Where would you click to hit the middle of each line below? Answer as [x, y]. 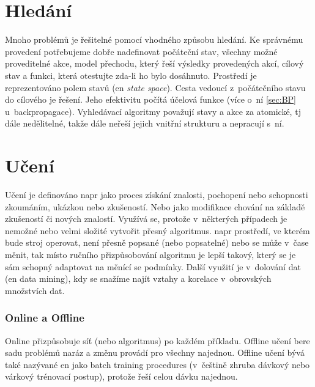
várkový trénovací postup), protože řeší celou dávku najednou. [121, 376]
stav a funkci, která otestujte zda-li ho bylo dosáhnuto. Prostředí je [131, 75]
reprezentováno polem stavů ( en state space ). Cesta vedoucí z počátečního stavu [155, 87]
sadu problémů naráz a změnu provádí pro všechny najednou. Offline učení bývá [155, 352]
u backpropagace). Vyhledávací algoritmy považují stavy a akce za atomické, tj [153, 111]
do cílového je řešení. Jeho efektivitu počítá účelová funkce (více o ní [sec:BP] [150, 99]
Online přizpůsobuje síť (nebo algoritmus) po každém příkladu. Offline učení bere [157, 340]
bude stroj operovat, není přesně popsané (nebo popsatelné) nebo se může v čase [157, 242]
